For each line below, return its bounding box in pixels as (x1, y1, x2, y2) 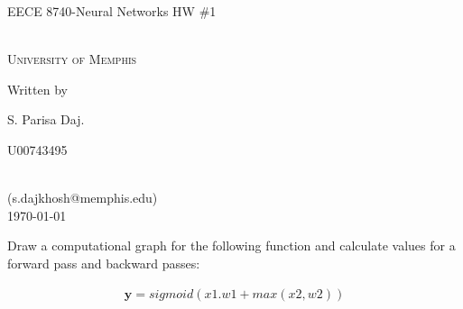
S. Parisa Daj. (7, 110, 85, 129)
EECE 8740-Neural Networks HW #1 (7, 2, 217, 20)
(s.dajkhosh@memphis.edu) (7, 188, 158, 207)
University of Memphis (7, 50, 137, 68)
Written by (7, 79, 68, 98)
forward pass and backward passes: (7, 253, 200, 272)
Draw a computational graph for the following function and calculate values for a (7, 236, 456, 255)
